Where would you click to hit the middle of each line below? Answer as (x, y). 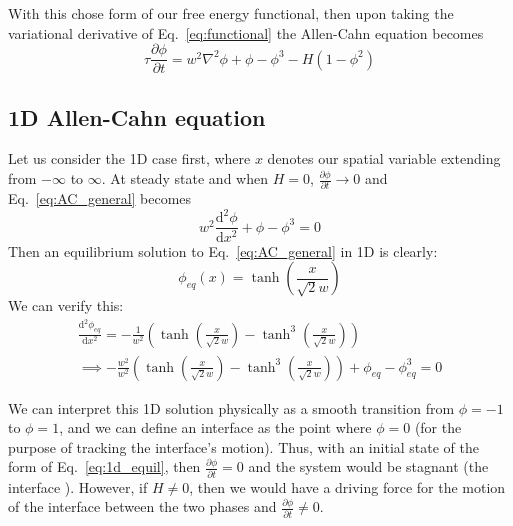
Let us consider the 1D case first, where (129, 158)
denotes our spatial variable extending (384, 158)
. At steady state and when (184, 178)
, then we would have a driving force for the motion (347, 486)
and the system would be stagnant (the (368, 466)
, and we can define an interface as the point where (215, 427)
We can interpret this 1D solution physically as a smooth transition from (231, 407)
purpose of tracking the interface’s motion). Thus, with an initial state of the (244, 446)
